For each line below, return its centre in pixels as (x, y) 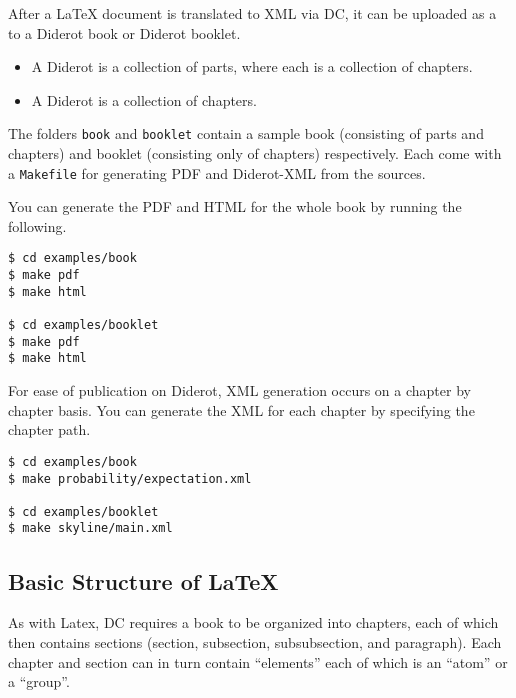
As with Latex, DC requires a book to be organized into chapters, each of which (253, 622)
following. (37, 225)
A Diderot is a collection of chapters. (144, 99)
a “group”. (39, 681)
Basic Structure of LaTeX (143, 580)
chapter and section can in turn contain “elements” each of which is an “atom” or (258, 661)
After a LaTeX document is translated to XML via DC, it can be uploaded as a (252, 13)
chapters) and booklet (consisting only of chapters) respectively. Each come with (255, 153)
